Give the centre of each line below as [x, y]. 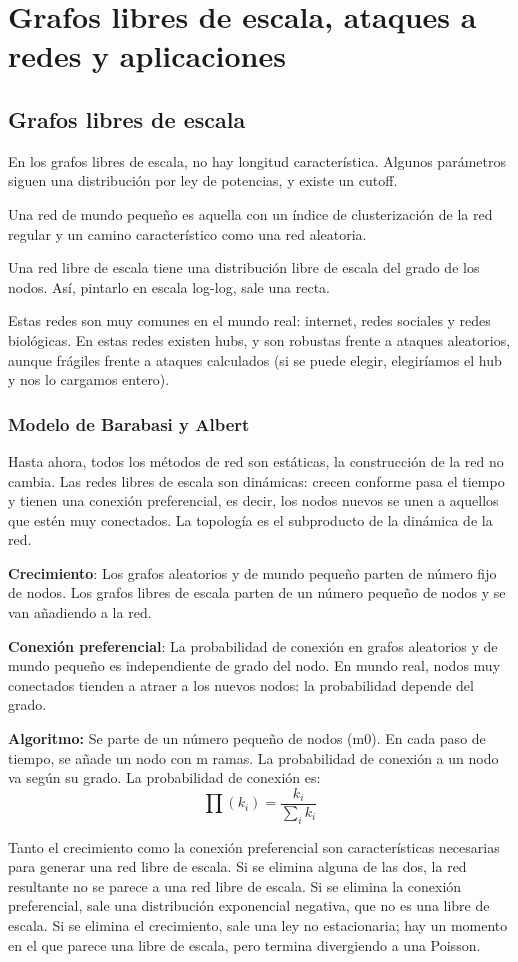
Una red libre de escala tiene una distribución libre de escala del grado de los [244, 267]
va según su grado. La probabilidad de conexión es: [164, 777]
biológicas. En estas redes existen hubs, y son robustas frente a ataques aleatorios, [259, 339]
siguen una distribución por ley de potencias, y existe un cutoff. [203, 180]
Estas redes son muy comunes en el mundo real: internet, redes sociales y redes [249, 320]
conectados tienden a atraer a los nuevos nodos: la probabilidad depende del [241, 684]
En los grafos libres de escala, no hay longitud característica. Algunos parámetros [257, 160]
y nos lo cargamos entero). [89, 379]
